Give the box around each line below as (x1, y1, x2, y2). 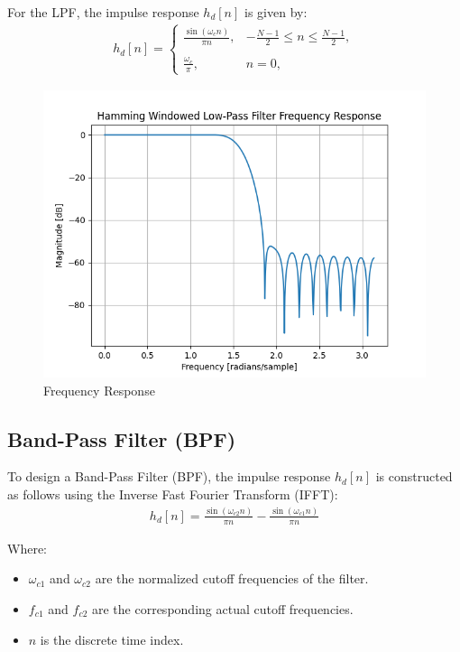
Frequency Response (43, 380, 155, 399)
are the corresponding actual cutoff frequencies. (91, 599, 354, 618)
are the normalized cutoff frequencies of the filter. (95, 569, 369, 588)
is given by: (244, 3, 308, 21)
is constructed (375, 467, 453, 486)
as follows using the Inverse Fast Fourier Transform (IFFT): (7, 484, 338, 503)
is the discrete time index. (40, 629, 184, 648)
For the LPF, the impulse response (7, 3, 199, 21)
